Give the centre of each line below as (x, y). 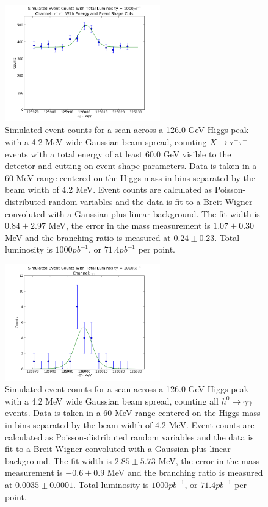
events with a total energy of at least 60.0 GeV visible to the (118, 153)
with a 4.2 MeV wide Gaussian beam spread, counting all (112, 401)
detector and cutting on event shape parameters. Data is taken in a (131, 166)
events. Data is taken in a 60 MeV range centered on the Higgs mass (133, 413)
